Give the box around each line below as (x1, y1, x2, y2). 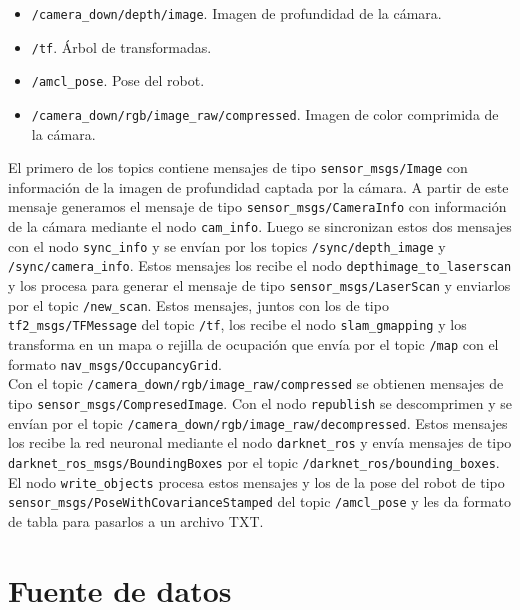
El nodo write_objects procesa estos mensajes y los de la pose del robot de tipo (8, 471, 505, 492)
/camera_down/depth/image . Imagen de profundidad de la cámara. (31, 3, 442, 23)
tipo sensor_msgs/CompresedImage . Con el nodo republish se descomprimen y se (8, 393, 512, 414)
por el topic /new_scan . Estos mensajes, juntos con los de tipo (8, 294, 389, 315)
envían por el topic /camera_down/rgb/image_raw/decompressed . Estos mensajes (8, 412, 508, 433)
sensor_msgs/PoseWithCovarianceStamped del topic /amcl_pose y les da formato (8, 491, 512, 512)
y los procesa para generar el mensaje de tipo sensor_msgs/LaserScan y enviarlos (8, 275, 511, 296)
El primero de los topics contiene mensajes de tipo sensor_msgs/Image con (8, 157, 468, 178)
